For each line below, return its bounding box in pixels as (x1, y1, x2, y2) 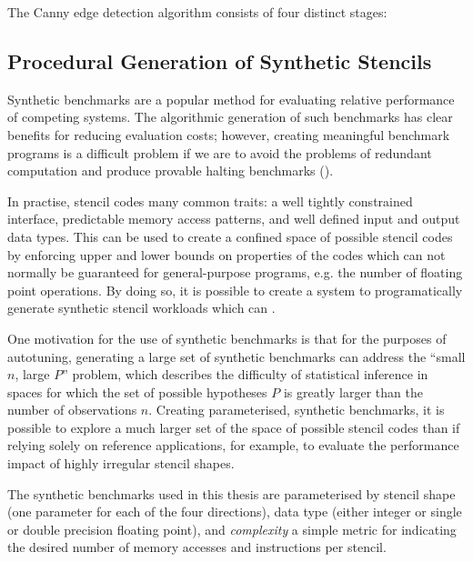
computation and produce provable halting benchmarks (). (7, 161, 334, 180)
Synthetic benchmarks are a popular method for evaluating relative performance (7, 89, 455, 108)
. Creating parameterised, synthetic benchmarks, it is (148, 400, 445, 419)
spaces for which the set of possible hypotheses (7, 382, 267, 401)
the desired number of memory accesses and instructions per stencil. (7, 537, 387, 557)
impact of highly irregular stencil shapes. (7, 454, 235, 473)
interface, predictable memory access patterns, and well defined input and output (7, 209, 460, 228)
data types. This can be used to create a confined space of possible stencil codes (7, 226, 453, 246)
